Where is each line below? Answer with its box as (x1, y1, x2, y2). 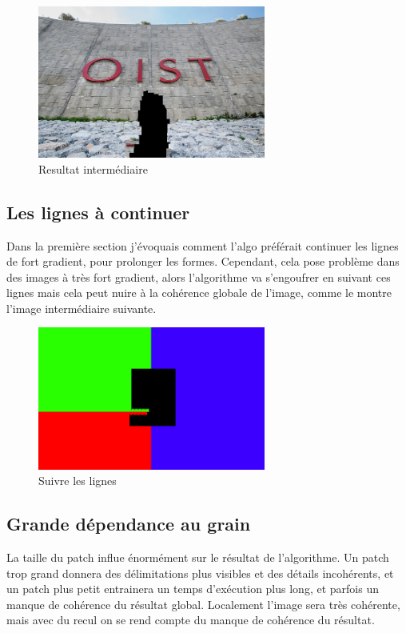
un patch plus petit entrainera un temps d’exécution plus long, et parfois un (6, 580, 379, 597)
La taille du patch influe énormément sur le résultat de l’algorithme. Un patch (6, 549, 389, 566)
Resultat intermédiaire (38, 160, 148, 177)
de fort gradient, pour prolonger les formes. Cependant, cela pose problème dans (6, 253, 400, 270)
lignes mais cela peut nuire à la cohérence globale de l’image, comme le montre (6, 284, 392, 301)
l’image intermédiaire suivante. (6, 299, 157, 316)
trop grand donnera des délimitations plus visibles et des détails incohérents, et (6, 564, 394, 581)
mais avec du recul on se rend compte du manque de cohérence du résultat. (6, 611, 375, 628)
